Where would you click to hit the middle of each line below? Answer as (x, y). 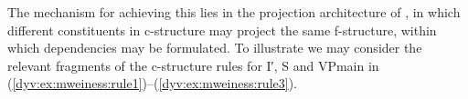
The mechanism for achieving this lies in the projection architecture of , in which (234, 12)
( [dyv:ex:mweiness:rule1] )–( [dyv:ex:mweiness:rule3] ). (153, 83)
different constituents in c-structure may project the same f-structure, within (222, 30)
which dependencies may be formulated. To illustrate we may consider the (215, 48)
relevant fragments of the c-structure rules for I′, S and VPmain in (193, 65)
